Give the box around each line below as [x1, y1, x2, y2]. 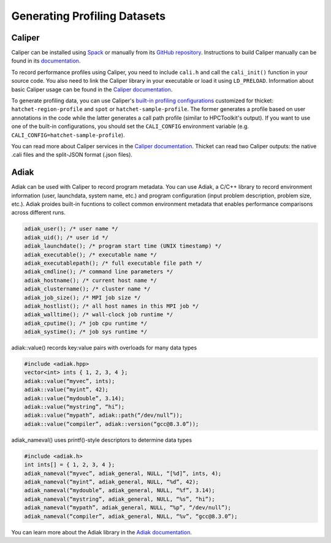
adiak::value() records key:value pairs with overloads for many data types [11, 344, 197, 352]
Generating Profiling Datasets [11, 9, 165, 23]
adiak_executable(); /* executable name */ [24, 251, 158, 258]
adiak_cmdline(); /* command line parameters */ [24, 268, 173, 275]
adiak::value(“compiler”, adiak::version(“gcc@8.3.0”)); [24, 420, 199, 427]
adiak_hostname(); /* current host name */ [24, 276, 158, 284]
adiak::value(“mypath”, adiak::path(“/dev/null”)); [24, 412, 183, 419]
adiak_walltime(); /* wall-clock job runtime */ [24, 311, 173, 318]
